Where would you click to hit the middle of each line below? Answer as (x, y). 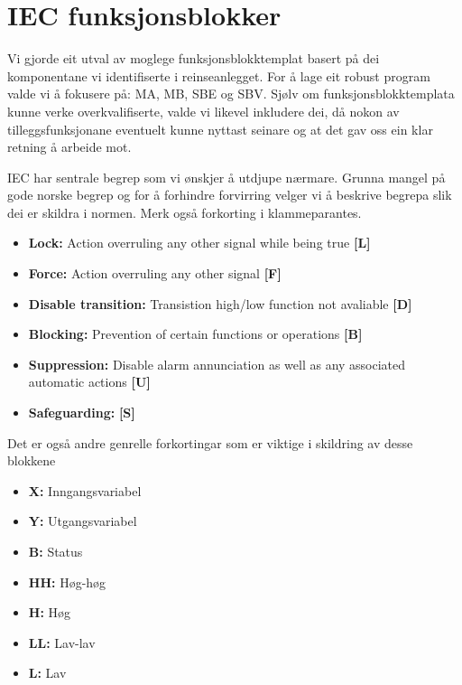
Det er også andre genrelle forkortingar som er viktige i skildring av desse (210, 442)
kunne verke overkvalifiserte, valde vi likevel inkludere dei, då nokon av (203, 111)
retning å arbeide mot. (69, 147)
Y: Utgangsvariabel (83, 521)
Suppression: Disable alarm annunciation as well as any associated (217, 364)
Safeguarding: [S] (82, 413)
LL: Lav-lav (62, 642)
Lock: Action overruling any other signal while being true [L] (199, 243)
